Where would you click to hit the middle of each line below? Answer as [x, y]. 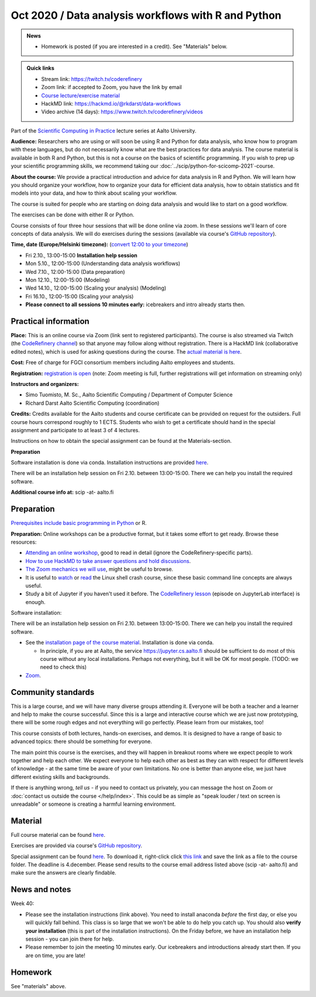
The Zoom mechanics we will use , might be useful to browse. [99, 569]
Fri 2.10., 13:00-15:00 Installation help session [81, 255]
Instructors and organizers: [45, 384]
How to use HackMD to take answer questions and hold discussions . [108, 561]
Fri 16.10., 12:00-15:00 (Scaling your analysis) [80, 296]
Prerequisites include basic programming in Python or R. [79, 523]
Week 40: [23, 904]
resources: [24, 542]
